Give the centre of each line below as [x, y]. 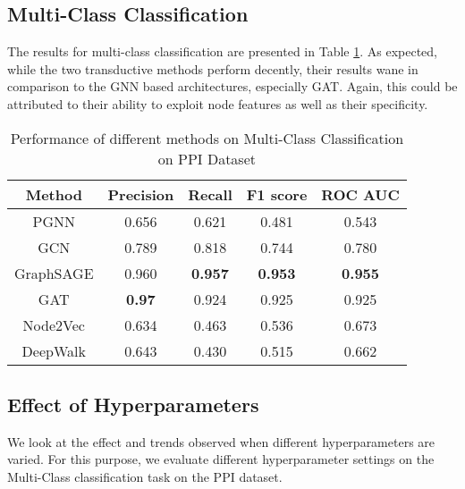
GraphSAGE [54, 273]
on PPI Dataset [207, 158]
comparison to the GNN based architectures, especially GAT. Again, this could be [232, 86]
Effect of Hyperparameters [133, 404]
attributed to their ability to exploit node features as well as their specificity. [218, 103]
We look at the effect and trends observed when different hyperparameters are [221, 441]
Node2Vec [54, 325]
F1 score [277, 194]
